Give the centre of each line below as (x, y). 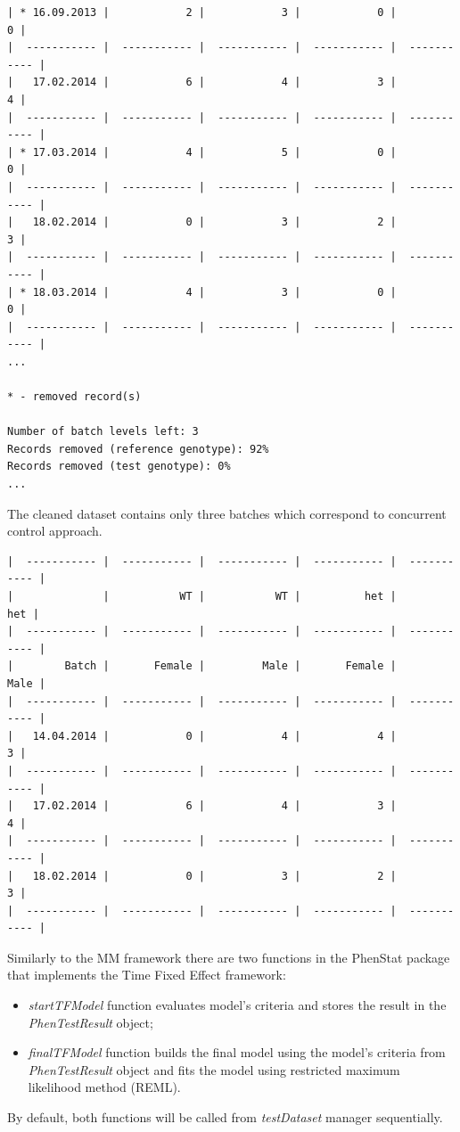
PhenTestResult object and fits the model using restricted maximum (214, 1069)
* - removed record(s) (74, 397)
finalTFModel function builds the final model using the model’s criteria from (237, 1052)
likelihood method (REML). (104, 1087)
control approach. (55, 531)
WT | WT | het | (288, 596)
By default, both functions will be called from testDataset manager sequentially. (225, 1117)
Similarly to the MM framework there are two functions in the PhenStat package (229, 957)
